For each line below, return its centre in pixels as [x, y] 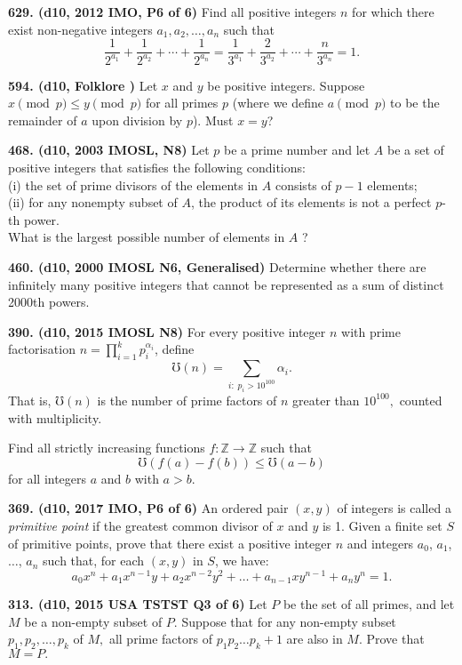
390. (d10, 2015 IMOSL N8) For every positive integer [167, 331]
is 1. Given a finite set [382, 525]
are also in [315, 639]
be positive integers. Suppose [286, 85]
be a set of [416, 150]
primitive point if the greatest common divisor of [140, 525]
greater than [326, 400]
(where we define [278, 103]
